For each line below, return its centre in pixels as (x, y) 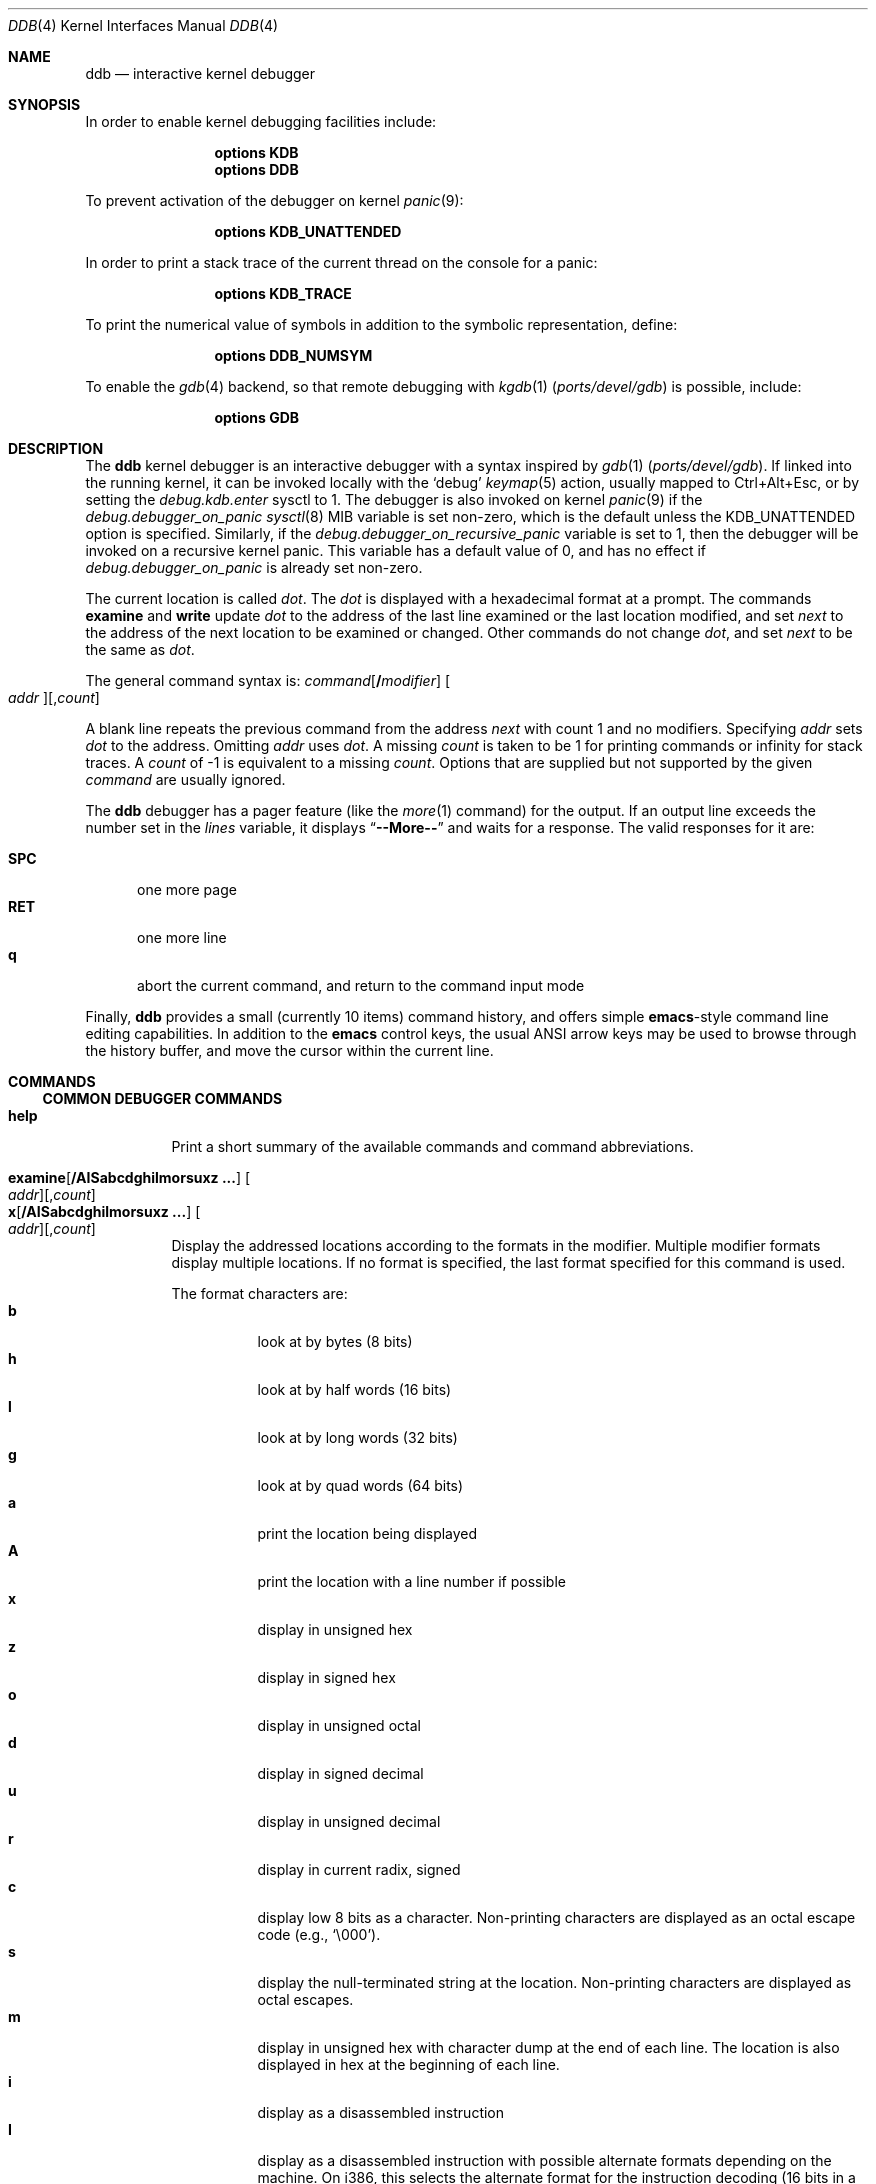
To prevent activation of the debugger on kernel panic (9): (274, 200)
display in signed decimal (340, 1773)
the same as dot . (140, 649)
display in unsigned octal (339, 1725)
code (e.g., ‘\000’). (319, 1934)
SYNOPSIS (44, 104)
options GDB (257, 417)
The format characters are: (259, 1293)
